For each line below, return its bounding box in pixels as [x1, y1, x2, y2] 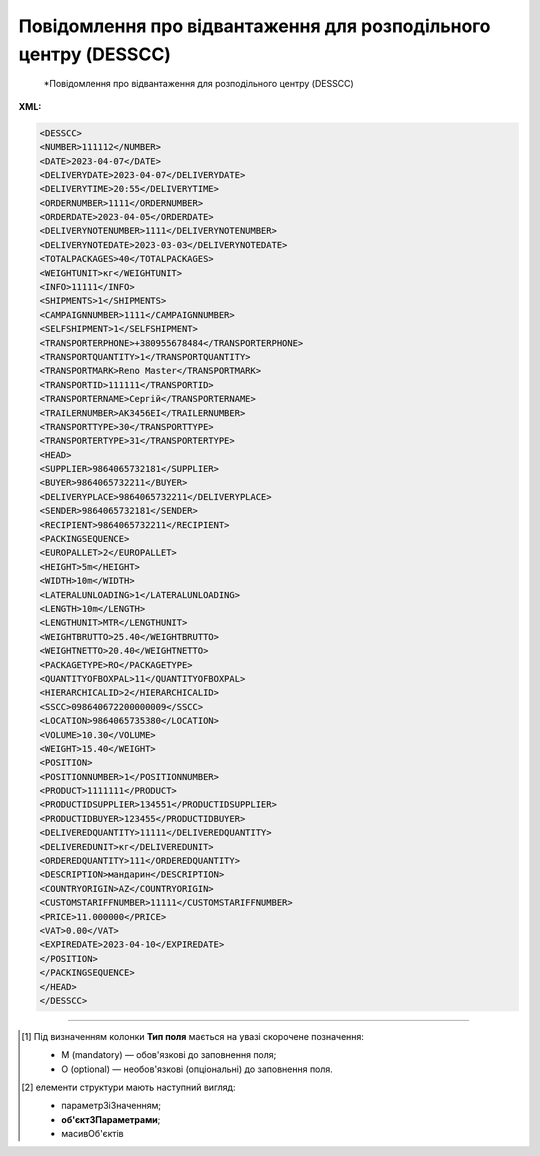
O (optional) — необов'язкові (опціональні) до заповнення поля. [61, 1063, 334, 1075]
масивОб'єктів [61, 1128, 124, 1140]
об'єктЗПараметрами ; [61, 1113, 161, 1125]
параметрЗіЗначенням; [61, 1100, 162, 1112]
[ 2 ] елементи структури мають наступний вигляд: [21, 1081, 236, 1094]
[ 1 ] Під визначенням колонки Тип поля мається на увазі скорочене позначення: [21, 1030, 365, 1042]
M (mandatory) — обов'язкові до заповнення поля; [61, 1049, 277, 1061]
